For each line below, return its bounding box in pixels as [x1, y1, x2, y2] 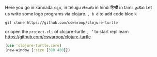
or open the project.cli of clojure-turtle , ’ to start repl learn [5, 29, 129, 34]
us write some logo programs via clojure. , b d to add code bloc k [5, 11, 137, 16]
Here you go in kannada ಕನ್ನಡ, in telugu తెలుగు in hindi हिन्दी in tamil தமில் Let [5, 5, 152, 10]
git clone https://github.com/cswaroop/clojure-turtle [5, 20, 118, 25]
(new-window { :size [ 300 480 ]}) [5, 47, 70, 53]
